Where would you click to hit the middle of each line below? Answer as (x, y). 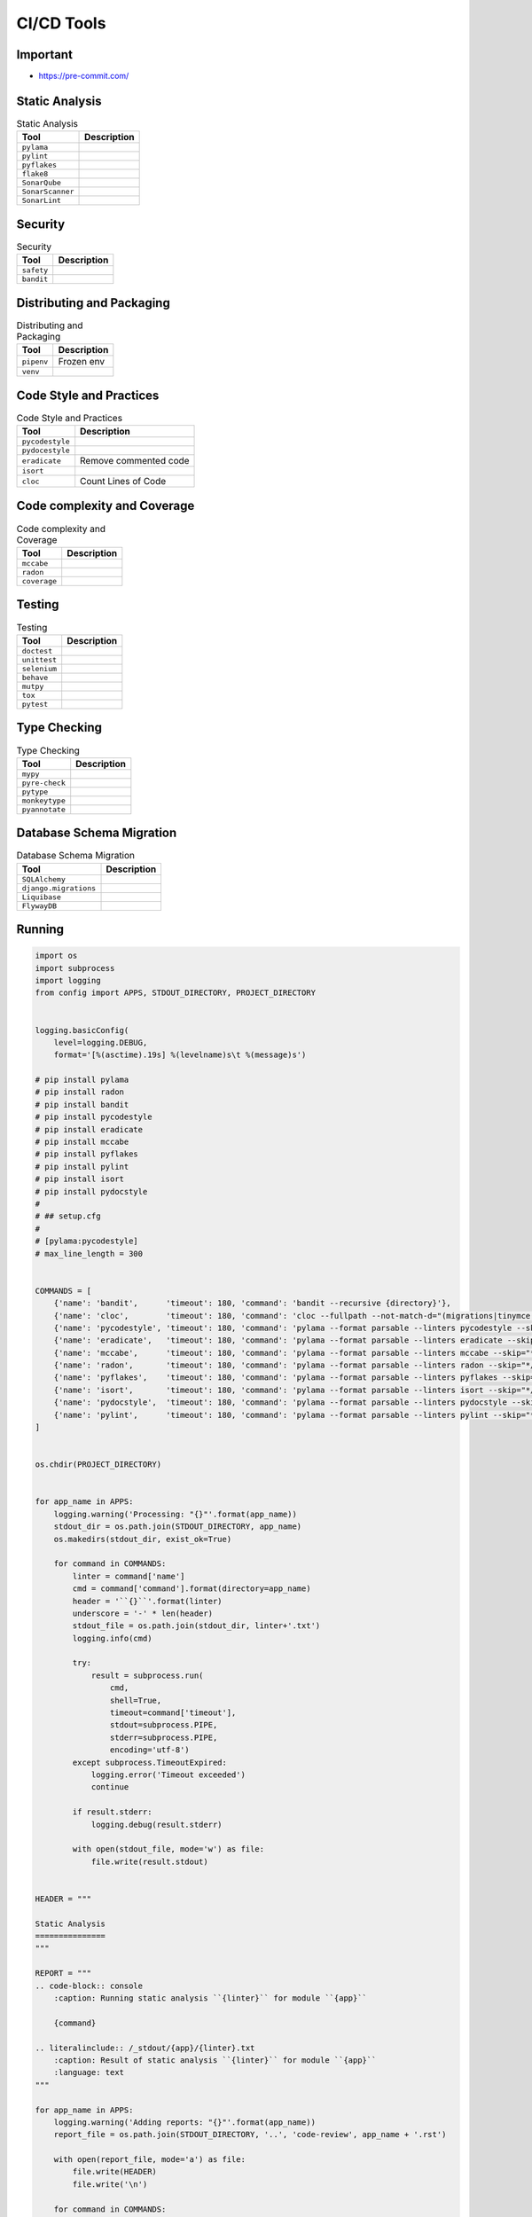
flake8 (35, 174)
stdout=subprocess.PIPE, (164, 1725)
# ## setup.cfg (68, 1216)
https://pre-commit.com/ (84, 76)
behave (35, 677)
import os (56, 956)
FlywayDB (39, 906)
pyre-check (44, 783)
